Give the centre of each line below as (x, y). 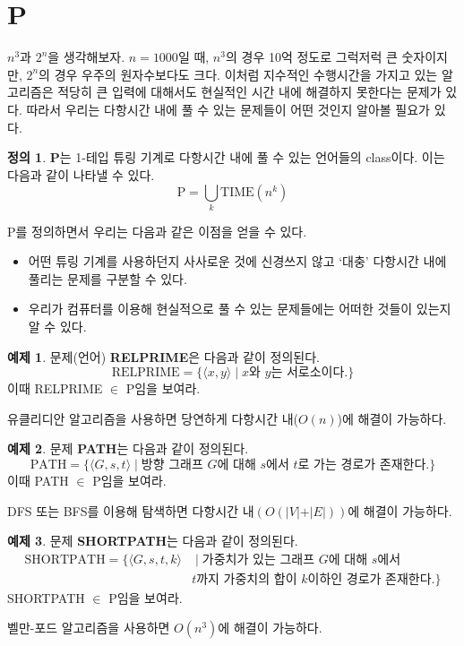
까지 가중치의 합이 (247, 579)
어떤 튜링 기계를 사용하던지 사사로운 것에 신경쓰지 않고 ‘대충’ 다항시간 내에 (237, 261)
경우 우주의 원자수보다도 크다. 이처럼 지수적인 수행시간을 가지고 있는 (246, 74)
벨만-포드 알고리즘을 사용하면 (89, 628)
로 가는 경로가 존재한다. (364, 465)
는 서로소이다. (309, 373)
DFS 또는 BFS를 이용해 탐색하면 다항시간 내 (131, 510)
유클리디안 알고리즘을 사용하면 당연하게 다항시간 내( (153, 418)
